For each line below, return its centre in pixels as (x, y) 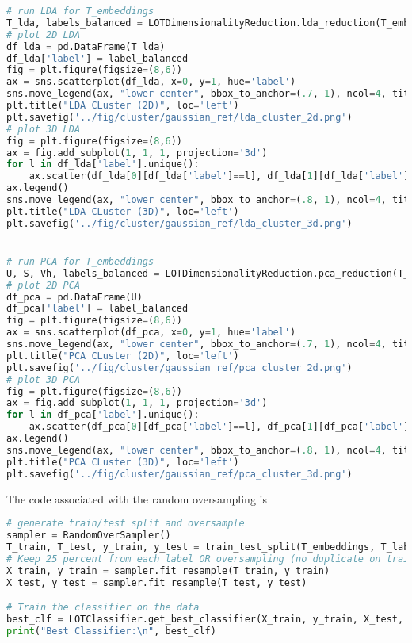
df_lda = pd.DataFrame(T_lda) (86, 46)
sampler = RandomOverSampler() (89, 536)
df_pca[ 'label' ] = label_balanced (97, 309)
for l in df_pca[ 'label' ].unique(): (103, 415)
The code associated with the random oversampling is (137, 498)
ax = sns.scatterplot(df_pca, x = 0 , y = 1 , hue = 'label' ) (151, 333)
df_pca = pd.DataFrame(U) (74, 297)
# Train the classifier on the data (103, 608)
